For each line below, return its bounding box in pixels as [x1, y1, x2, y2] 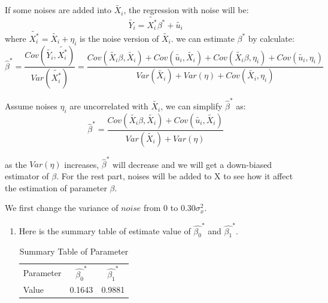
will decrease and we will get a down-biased [112, 158, 272, 170]
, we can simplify [160, 100, 223, 112]
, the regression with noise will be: [123, 4, 249, 16]
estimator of [5, 170, 49, 182]
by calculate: [248, 32, 294, 44]
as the [5, 158, 27, 170]
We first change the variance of [5, 201, 119, 214]
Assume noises [5, 100, 57, 112]
